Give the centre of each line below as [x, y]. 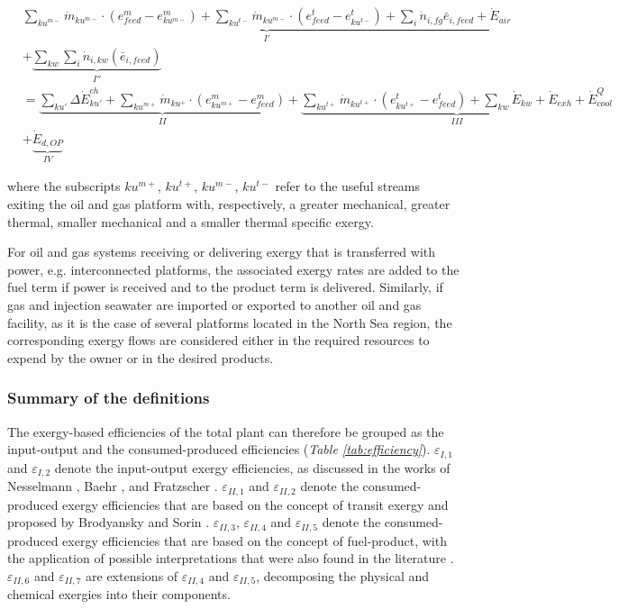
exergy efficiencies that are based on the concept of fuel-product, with [255, 540]
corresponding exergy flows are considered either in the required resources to [218, 340]
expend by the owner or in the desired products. [141, 357]
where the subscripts [64, 186]
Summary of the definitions [109, 398]
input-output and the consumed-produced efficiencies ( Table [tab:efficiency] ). [219, 449]
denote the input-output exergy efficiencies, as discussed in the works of [252, 467]
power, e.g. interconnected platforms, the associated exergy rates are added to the [233, 269]
